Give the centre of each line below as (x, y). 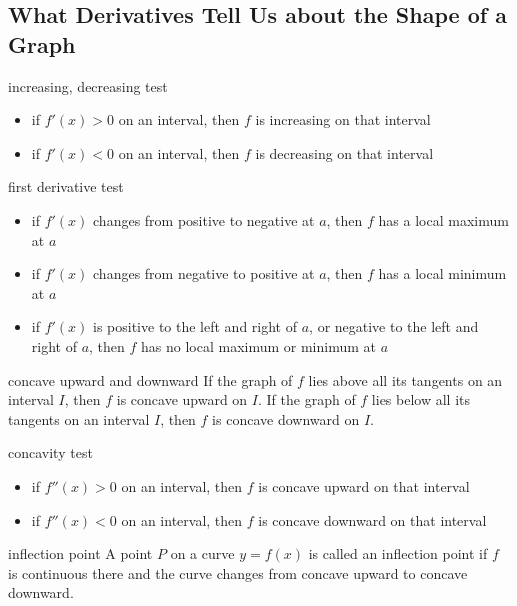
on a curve (202, 553)
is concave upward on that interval (364, 485)
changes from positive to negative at (204, 219)
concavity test (50, 452)
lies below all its (421, 399)
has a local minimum (442, 273)
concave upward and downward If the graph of (150, 379)
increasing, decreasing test (88, 85)
